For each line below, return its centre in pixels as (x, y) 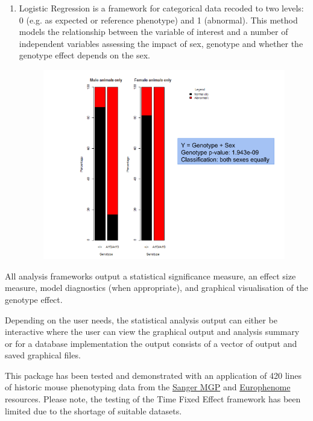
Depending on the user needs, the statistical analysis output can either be (141, 320)
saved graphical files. (43, 355)
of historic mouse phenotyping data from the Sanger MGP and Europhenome (148, 387)
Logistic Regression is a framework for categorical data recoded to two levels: (161, 8)
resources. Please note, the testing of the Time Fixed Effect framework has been (153, 399)
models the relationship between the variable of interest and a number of (153, 32)
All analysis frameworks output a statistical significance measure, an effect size (150, 276)
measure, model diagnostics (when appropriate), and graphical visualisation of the (156, 288)
